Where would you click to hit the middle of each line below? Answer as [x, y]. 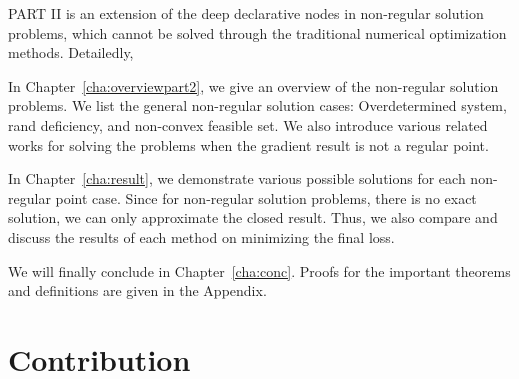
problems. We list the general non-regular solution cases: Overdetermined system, [257, 105]
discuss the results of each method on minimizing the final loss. [201, 236]
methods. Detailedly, [71, 52]
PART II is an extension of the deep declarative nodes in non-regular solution [246, 13]
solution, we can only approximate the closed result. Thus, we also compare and [253, 217]
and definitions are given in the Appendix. [137, 290]
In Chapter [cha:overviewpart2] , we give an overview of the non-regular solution [253, 85]
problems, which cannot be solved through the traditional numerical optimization [257, 32]
